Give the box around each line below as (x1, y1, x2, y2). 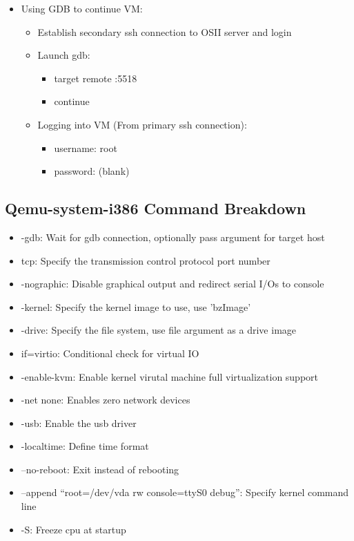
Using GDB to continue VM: (21, 1, 143, 15)
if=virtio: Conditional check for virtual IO (21, 345, 199, 360)
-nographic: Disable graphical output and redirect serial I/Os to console (21, 276, 324, 291)
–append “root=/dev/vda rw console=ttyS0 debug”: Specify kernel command (21, 485, 349, 500)
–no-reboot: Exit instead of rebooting (21, 462, 179, 476)
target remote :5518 (54, 70, 137, 85)
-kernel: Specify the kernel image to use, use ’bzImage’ (21, 299, 251, 314)
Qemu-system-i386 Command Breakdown (5, 198, 306, 219)
